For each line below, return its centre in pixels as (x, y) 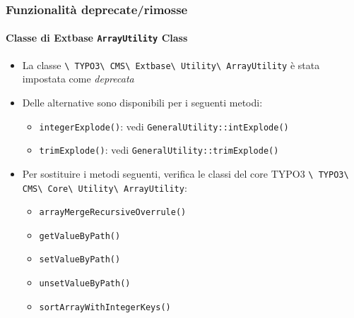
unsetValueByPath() (85, 284)
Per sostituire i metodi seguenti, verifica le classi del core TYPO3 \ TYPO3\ (185, 173)
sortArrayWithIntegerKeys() (105, 307)
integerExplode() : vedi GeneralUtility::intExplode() (164, 126)
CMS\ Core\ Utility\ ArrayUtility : (105, 187)
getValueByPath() (80, 236)
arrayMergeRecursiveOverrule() (113, 213)
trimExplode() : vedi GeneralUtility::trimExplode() (159, 150)
